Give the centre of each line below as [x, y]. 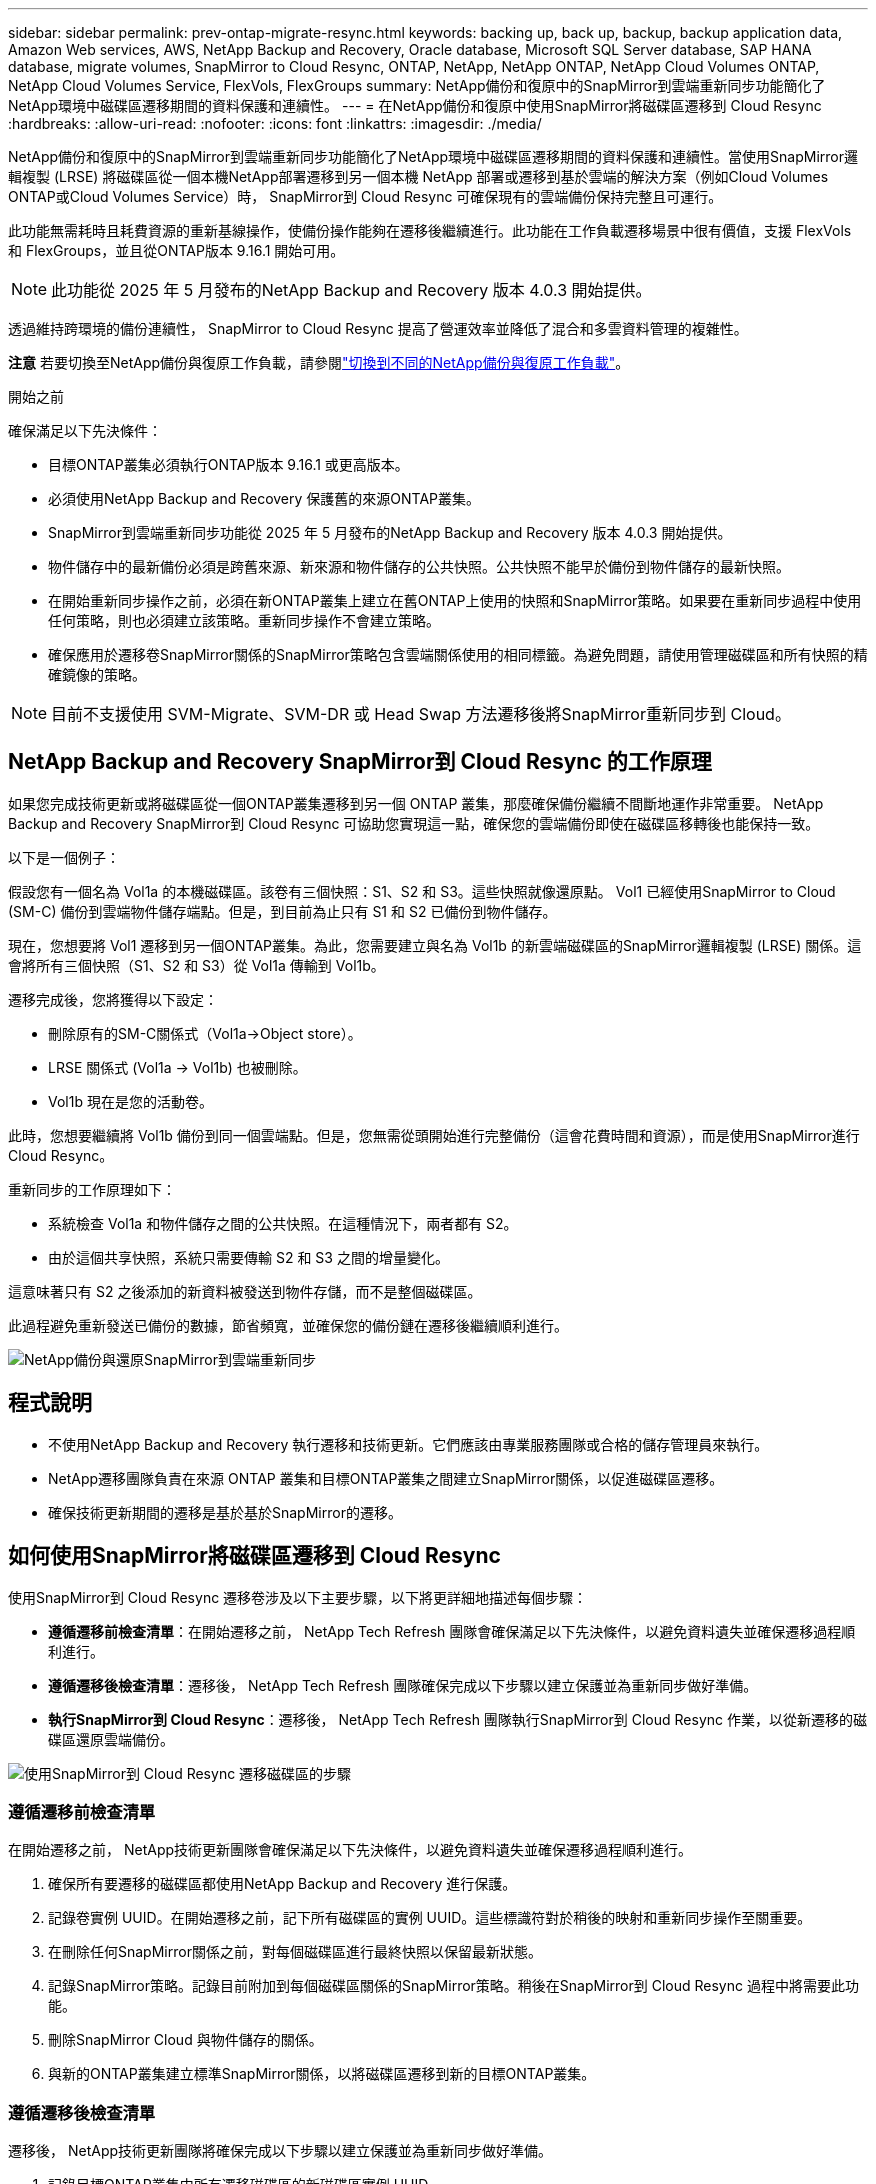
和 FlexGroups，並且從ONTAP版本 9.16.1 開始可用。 [176, 250]
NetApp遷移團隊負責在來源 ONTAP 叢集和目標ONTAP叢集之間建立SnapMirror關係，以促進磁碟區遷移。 [386, 1478]
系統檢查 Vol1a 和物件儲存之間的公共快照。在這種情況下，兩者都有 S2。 [283, 1223]
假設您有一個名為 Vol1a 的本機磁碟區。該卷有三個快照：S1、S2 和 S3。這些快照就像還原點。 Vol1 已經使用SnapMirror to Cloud [422, 891]
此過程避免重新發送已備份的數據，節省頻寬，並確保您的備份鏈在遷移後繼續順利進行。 [288, 1325]
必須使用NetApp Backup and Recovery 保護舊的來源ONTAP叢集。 [264, 498]
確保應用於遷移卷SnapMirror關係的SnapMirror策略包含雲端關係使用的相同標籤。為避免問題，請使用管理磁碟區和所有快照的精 [458, 654]
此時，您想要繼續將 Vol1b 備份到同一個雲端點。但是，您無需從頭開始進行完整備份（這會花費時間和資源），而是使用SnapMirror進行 [434, 1135]
